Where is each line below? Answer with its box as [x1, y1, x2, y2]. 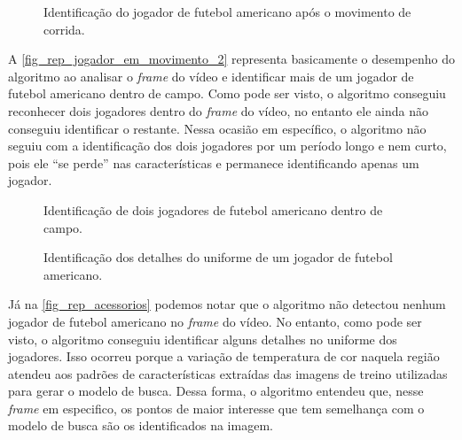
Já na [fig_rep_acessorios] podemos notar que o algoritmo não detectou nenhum [8, 295, 446, 313]
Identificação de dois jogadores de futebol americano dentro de [43, 200, 383, 219]
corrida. [43, 19, 85, 38]
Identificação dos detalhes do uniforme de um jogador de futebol [43, 248, 393, 266]
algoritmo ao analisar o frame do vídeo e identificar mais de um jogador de [8, 66, 414, 85]
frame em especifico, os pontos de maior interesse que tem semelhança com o [8, 398, 425, 417]
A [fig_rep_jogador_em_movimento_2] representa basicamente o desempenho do [8, 50, 455, 68]
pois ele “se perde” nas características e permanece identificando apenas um [8, 153, 419, 172]
